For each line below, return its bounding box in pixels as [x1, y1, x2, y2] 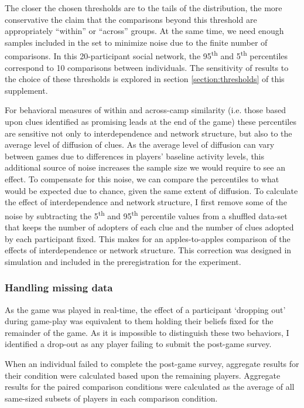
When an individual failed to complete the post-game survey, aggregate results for [5, 357, 299, 369]
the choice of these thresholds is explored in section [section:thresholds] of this [5, 73, 285, 85]
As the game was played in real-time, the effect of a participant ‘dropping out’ [5, 303, 286, 315]
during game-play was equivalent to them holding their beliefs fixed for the [5, 315, 274, 327]
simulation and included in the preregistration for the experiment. [5, 255, 241, 267]
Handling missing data [5, 280, 113, 295]
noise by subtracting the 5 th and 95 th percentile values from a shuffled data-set [5, 208, 288, 222]
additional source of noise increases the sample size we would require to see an [5, 161, 285, 174]
